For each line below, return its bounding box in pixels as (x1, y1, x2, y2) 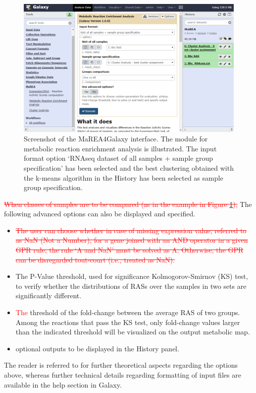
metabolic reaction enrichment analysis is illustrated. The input (24, 143, 217, 153)
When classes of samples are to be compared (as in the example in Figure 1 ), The (4, 198, 252, 209)
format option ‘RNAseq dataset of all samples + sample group (24, 153, 213, 163)
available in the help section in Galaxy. (4, 379, 122, 390)
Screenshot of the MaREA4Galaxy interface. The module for (24, 133, 208, 144)
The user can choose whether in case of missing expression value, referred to (15, 225, 247, 235)
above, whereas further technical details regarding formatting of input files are (4, 370, 241, 380)
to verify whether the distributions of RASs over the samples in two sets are (15, 280, 247, 291)
